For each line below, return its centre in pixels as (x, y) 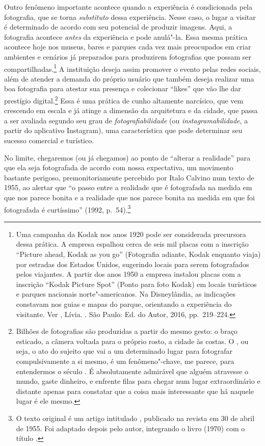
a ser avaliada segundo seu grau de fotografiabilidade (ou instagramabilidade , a (126, 120)
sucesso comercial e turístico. (49, 140)
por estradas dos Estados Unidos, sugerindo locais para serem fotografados (132, 264)
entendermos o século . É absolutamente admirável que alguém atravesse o (132, 371)
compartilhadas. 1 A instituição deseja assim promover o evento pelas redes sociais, (132, 68)
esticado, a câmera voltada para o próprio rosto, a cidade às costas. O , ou (132, 341)
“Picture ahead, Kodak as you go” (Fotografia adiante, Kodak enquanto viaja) (138, 254)
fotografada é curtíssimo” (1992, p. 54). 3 (68, 208)
